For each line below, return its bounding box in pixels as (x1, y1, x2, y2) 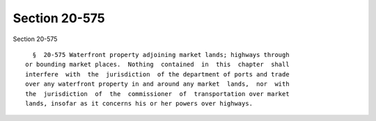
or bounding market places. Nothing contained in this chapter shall (25, 60, 290, 69)
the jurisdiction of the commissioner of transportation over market (25, 90, 290, 97)
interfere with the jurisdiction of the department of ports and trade (25, 70, 290, 78)
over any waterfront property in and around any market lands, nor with (25, 80, 290, 88)
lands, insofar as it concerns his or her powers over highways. (25, 99, 253, 107)
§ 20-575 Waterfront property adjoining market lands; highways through (32, 51, 290, 58)
